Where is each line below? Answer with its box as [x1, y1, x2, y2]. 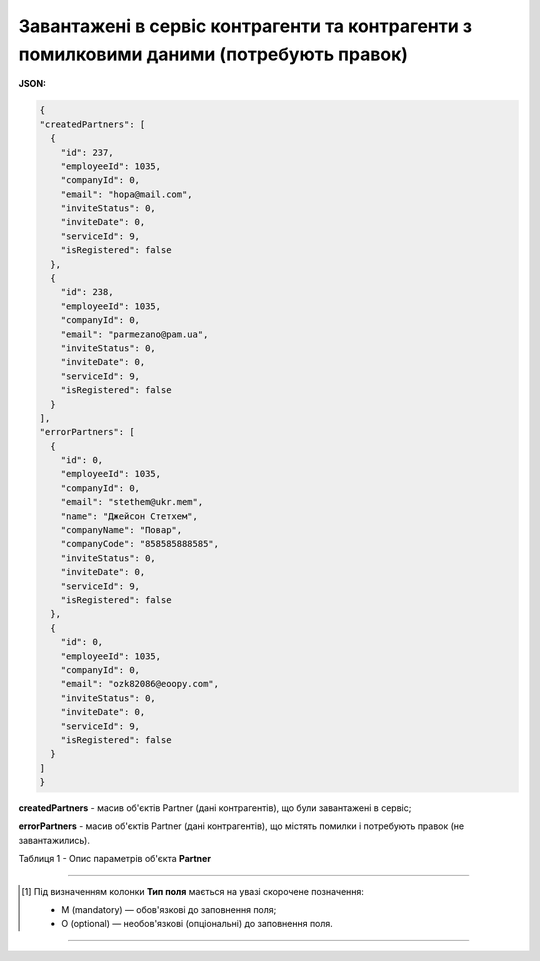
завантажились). [18, 834, 90, 846]
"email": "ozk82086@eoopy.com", [60, 678, 220, 690]
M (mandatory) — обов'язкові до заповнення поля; [61, 904, 277, 916]
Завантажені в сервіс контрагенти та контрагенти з [18, 15, 473, 37]
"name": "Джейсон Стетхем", [60, 510, 199, 522]
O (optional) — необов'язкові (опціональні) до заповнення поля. [61, 918, 334, 930]
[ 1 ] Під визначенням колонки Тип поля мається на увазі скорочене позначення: [21, 885, 365, 897]
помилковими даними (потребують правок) [18, 43, 409, 65]
